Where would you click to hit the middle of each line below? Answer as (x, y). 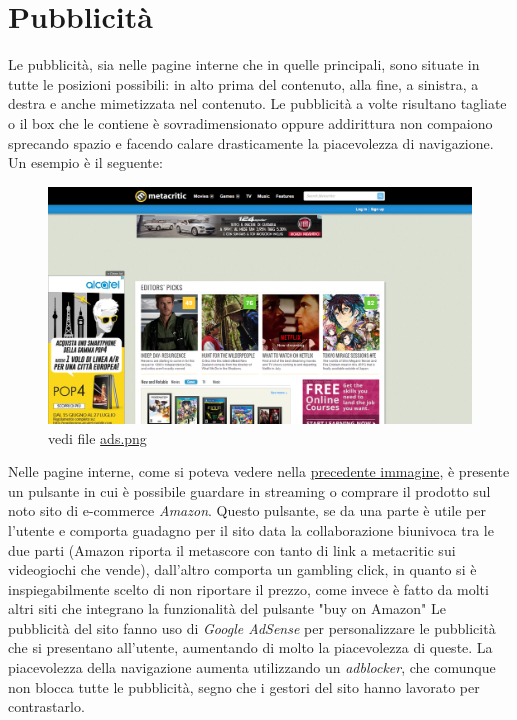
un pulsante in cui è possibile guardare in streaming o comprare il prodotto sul (249, 490)
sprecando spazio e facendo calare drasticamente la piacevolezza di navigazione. (251, 142)
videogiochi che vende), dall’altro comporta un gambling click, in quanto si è (242, 569)
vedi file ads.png (97, 437)
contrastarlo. (46, 706)
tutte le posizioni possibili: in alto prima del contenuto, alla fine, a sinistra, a (243, 83)
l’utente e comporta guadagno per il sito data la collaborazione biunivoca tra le (251, 529)
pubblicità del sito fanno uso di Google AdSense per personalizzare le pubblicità (252, 627)
